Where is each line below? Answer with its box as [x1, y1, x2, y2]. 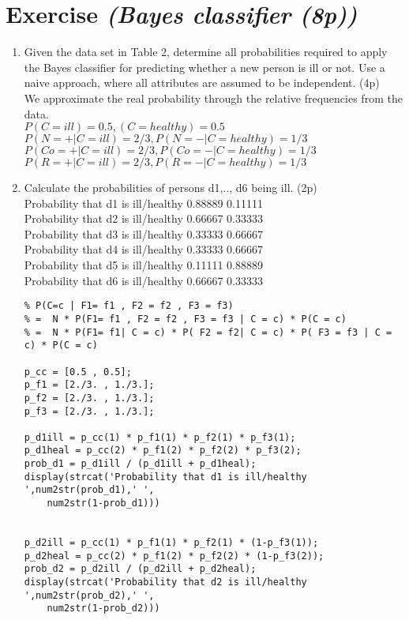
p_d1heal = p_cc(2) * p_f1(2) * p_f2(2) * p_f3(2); [24, 445, 302, 457]
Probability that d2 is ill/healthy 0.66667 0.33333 [24, 210, 263, 227]
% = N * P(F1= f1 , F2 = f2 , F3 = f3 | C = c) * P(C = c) [24, 313, 347, 325]
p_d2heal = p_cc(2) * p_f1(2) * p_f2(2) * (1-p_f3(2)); [24, 550, 325, 562]
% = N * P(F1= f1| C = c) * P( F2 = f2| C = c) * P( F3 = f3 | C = [24, 326, 392, 338]
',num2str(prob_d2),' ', [24, 589, 155, 601]
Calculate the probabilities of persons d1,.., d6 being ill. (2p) [24, 179, 317, 196]
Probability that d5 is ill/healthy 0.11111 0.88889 [24, 257, 263, 273]
